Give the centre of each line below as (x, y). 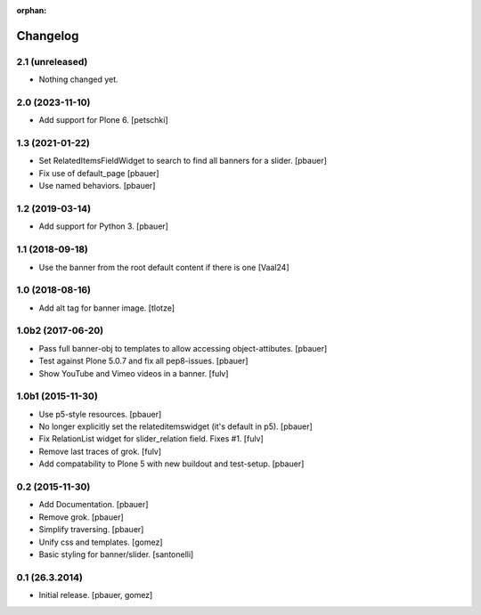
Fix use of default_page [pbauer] (99, 173)
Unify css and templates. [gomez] (101, 542)
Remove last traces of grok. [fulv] (100, 451)
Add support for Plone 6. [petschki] (103, 120)
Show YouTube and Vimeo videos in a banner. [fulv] (134, 373)
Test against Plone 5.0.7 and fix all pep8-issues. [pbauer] (143, 361)
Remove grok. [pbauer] (81, 517)
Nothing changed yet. (79, 79)
